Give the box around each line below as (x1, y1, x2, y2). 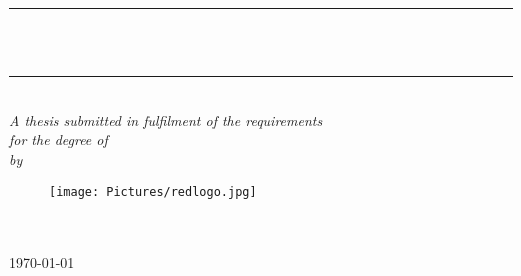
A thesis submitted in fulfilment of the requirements (9, 109, 323, 130)
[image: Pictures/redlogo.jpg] (49, 184, 257, 199)
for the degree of (9, 129, 108, 150)
